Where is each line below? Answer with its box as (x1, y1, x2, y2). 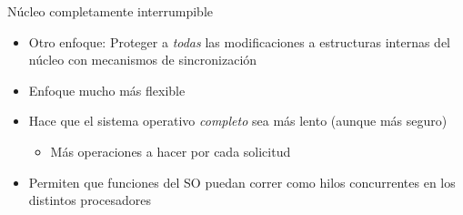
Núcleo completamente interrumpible (7, 2, 214, 20)
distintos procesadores (28, 190, 151, 210)
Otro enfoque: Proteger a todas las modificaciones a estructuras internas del (28, 32, 451, 51)
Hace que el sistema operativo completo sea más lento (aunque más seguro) (28, 111, 448, 130)
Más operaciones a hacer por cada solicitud (50, 141, 291, 160)
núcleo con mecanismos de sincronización (28, 50, 257, 69)
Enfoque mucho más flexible (28, 80, 186, 99)
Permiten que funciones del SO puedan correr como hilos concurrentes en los (28, 172, 456, 191)
